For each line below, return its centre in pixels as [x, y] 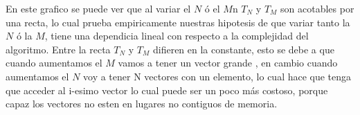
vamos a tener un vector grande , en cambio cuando [228, 63]
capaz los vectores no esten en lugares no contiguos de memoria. [142, 104]
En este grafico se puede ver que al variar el [98, 8]
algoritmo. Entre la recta [58, 49]
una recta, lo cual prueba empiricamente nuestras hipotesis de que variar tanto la [178, 22]
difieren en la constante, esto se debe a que [243, 49]
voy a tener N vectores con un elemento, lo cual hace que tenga [217, 76]
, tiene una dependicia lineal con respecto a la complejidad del [177, 36]
